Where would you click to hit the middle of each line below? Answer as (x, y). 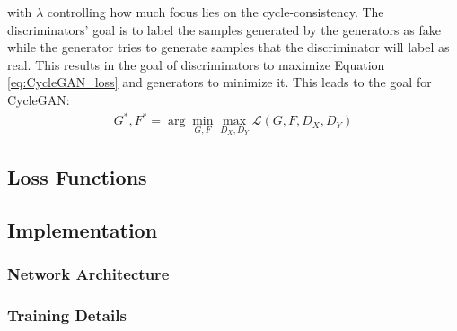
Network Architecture (88, 274)
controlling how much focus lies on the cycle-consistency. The (215, 12)
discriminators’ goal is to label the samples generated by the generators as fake (224, 29)
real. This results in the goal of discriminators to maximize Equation (196, 64)
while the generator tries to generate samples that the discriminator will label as (228, 47)
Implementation (83, 229)
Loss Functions (77, 177)
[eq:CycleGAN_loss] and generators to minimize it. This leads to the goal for (220, 82)
